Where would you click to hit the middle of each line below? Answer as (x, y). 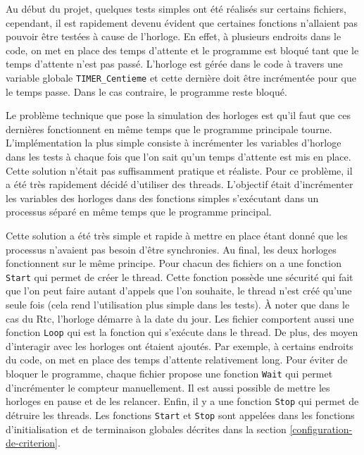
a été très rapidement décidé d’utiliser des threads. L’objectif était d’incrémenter (180, 184)
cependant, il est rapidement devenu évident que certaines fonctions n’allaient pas (182, 22)
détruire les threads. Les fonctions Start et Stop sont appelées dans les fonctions (180, 415)
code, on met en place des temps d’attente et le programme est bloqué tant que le (182, 50)
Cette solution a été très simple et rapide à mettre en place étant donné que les (177, 235)
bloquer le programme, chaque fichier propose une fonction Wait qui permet (169, 374)
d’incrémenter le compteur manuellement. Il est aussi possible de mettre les (168, 387)
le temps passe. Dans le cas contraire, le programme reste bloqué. (146, 91)
